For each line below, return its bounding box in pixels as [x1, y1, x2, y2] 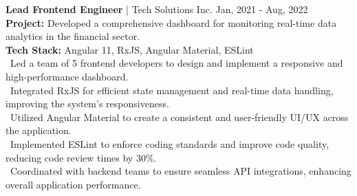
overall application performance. [6, 177, 141, 191]
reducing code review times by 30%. [6, 150, 157, 164]
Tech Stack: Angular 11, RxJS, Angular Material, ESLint [6, 42, 254, 56]
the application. [6, 123, 72, 138]
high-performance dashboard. [6, 69, 129, 83]
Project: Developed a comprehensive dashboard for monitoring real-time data [6, 15, 337, 30]
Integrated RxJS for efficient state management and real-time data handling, [10, 83, 334, 97]
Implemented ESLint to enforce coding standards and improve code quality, [10, 136, 329, 151]
